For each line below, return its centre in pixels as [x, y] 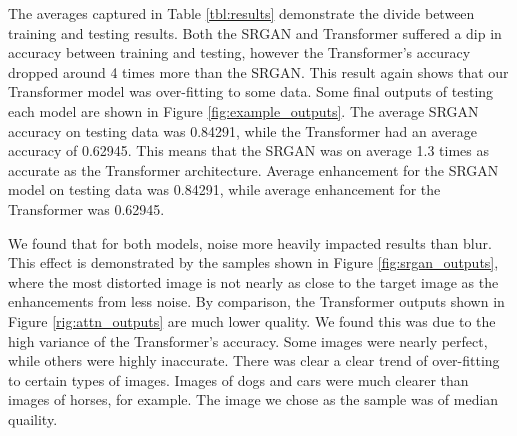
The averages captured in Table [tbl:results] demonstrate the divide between [241, 13]
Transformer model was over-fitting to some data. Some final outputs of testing [251, 91]
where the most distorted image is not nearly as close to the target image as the [253, 281]
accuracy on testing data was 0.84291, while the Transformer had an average [243, 130]
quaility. [33, 418]
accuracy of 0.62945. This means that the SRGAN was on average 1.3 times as [248, 150]
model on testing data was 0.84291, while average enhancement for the [224, 189]
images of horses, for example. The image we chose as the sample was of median [253, 399]
